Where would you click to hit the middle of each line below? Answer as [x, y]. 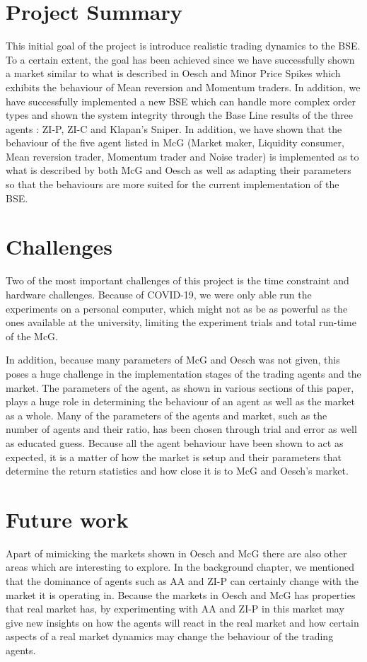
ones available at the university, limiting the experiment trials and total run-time [181, 322]
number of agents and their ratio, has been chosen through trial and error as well [181, 429]
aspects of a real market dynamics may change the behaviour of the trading [170, 636]
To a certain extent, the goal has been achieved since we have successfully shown [180, 59]
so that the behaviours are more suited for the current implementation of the [173, 184]
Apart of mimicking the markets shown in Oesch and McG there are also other [176, 553]
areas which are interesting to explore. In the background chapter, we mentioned [180, 567]
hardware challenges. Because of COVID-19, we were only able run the [159, 294]
